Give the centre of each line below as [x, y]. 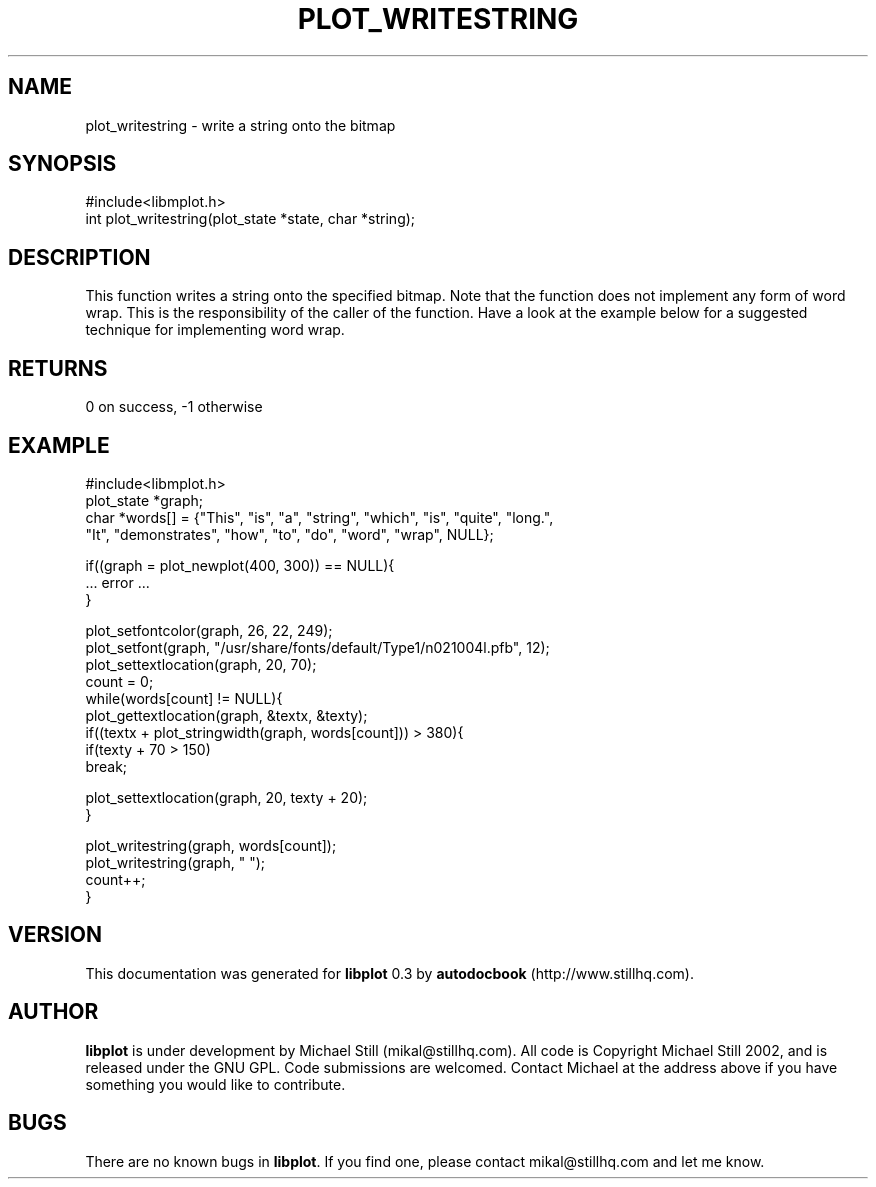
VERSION [55, 935]
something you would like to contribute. [215, 1084]
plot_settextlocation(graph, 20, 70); [201, 664]
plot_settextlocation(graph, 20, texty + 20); [226, 797]
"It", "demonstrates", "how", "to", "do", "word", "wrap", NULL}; [289, 534]
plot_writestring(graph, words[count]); [211, 845]
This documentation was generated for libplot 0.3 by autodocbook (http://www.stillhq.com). [389, 973]
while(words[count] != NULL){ [184, 698]
